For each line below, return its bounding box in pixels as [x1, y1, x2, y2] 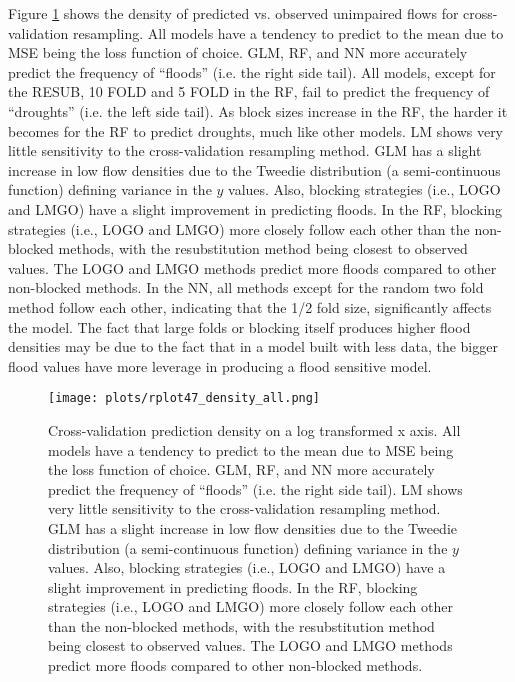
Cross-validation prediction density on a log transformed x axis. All [48, 419, 461, 440]
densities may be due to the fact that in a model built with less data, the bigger [8, 336, 498, 357]
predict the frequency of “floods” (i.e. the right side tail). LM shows [48, 478, 463, 499]
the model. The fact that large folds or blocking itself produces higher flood [8, 316, 471, 337]
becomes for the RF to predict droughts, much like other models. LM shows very [8, 120, 504, 141]
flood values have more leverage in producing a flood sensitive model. [8, 355, 432, 376]
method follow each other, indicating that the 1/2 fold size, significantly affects [8, 296, 492, 317]
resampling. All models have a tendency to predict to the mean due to [72, 22, 504, 43]
